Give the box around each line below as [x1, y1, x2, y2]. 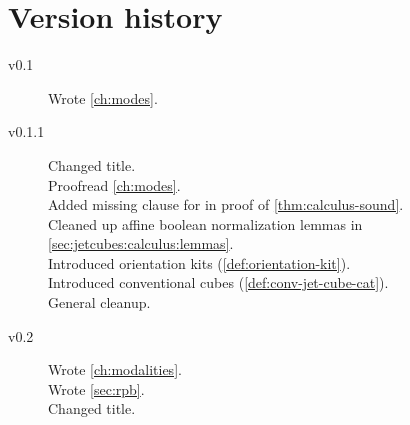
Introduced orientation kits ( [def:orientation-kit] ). [48, 252, 351, 273]
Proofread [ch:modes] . [48, 174, 181, 195]
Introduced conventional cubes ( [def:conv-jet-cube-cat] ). [48, 272, 389, 293]
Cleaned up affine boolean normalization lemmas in [48, 213, 363, 234]
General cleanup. [48, 292, 151, 313]
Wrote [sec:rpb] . [48, 378, 145, 399]
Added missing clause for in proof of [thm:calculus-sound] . [48, 194, 404, 215]
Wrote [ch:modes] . [48, 87, 158, 108]
